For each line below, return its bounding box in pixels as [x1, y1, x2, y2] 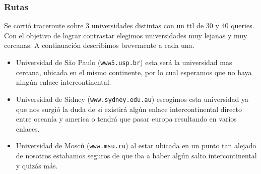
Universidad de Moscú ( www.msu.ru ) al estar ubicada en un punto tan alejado [16, 140, 256, 151]
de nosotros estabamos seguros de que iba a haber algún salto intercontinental [16, 150, 257, 160]
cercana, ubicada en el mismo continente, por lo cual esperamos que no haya [16, 67, 252, 77]
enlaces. [16, 123, 40, 134]
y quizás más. [16, 160, 58, 170]
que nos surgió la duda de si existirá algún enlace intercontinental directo [16, 103, 242, 114]
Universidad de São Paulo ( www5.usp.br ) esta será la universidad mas [16, 57, 232, 67]
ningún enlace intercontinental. [16, 77, 111, 87]
